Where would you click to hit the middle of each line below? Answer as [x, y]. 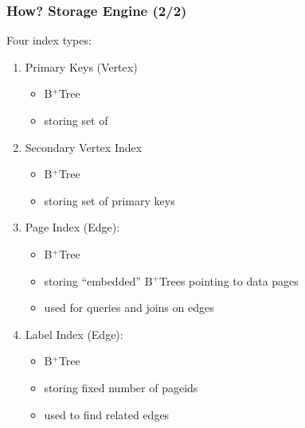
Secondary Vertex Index [84, 147]
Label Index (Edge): [74, 334]
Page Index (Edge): [72, 227]
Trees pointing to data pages [229, 280]
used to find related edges [107, 414]
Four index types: [49, 40]
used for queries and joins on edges [129, 307]
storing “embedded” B [98, 280]
